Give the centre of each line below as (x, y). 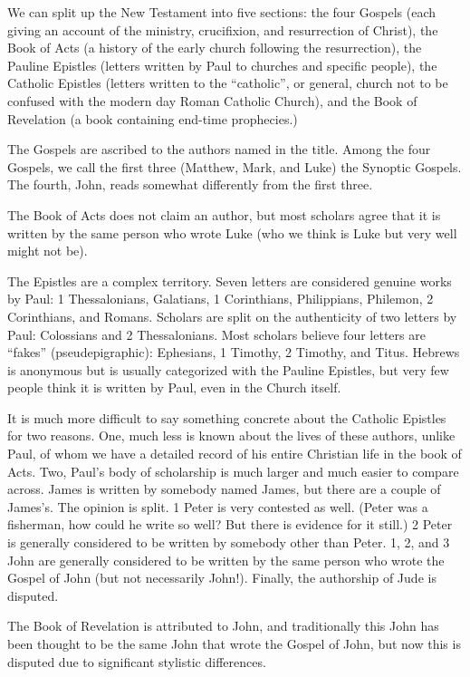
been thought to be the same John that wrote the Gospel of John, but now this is (234, 643)
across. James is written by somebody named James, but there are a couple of (224, 489)
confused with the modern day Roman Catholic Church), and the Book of (212, 100)
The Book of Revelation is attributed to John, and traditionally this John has (223, 626)
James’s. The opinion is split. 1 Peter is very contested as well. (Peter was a (218, 506)
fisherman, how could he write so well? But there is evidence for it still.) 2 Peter (230, 524)
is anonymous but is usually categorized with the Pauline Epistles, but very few (228, 369)
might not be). (48, 251)
